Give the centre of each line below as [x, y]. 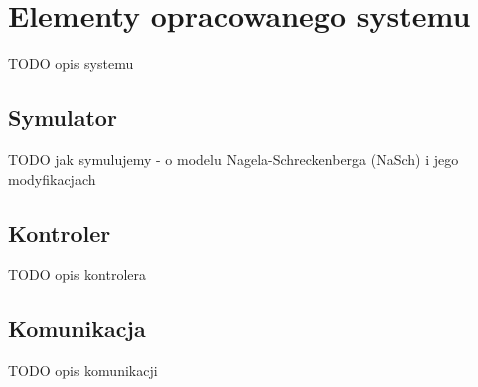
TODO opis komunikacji [83, 370]
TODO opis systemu [71, 63]
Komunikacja [77, 328]
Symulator [62, 117]
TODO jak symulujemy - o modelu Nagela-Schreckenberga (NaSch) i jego [233, 158]
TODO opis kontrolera [77, 274]
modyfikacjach [52, 178]
